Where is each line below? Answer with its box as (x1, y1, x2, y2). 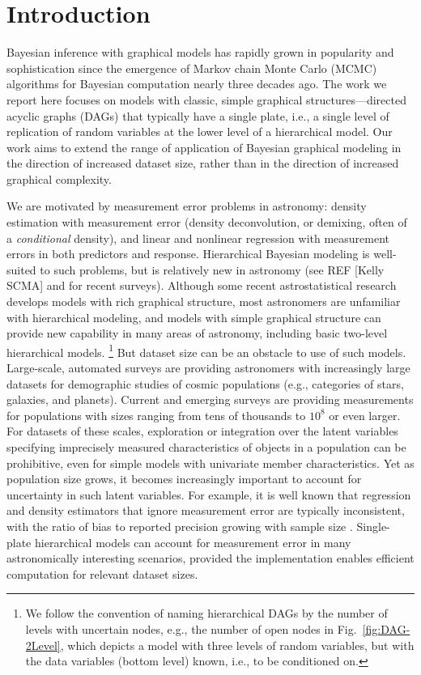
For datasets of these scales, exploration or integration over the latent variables (6, 422, 398, 439)
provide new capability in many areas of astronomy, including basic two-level (6, 325, 388, 342)
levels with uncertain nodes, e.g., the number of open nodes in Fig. (25, 620, 357, 637)
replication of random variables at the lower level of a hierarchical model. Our (6, 123, 393, 140)
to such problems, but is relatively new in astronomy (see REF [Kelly (40, 261, 385, 278)
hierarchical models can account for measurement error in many (34, 533, 351, 550)
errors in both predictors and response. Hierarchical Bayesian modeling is (6, 245, 370, 262)
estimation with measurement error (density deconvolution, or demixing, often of (6, 214, 407, 231)
